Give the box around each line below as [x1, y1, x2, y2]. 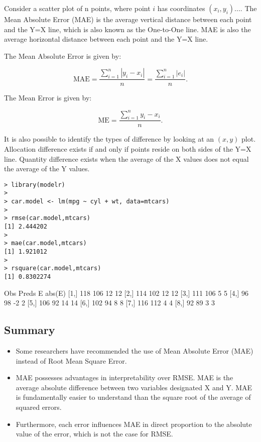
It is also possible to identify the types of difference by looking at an [4, 134, 214, 144]
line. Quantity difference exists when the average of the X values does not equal [4, 153, 249, 164]
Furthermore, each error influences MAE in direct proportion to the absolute [16, 418, 252, 429]
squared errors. [16, 401, 62, 412]
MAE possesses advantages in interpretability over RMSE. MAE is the [16, 372, 233, 383]
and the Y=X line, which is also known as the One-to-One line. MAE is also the [4, 24, 251, 34]
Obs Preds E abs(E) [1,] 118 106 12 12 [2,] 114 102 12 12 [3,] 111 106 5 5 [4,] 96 [4, 287, 248, 298]
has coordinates [157, 3, 205, 13]
